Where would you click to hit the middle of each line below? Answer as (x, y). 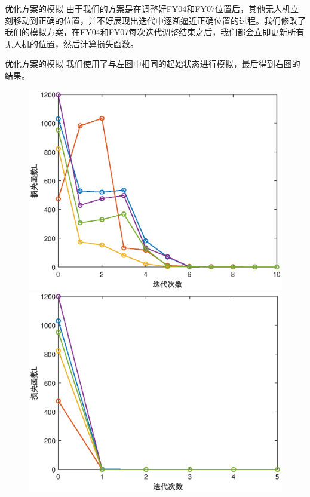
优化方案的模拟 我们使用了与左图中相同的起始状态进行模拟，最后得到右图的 (153, 64)
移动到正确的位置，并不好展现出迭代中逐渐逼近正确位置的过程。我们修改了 (159, 20)
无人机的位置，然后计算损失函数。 (72, 43)
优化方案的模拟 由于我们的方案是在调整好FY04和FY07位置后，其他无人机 (148, 8)
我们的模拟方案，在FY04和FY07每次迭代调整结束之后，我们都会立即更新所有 (155, 32)
